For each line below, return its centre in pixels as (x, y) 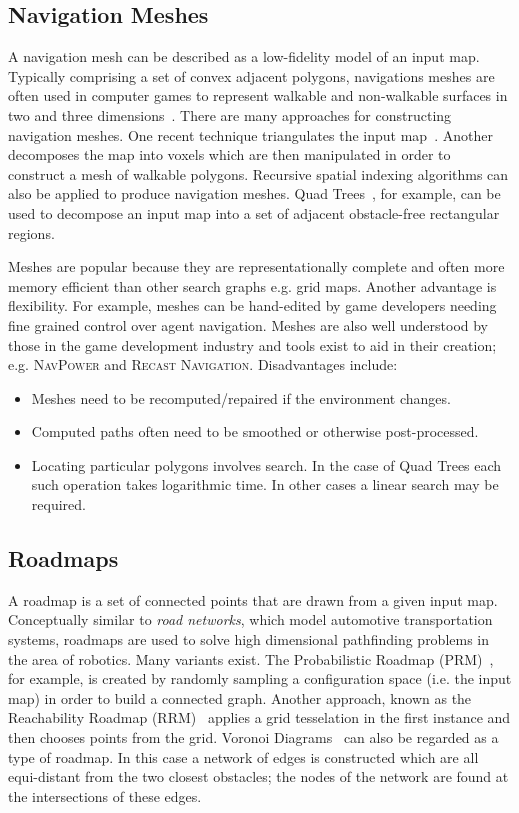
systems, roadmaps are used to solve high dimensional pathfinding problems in (249, 639)
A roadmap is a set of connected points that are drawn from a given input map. (253, 599)
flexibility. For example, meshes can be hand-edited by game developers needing (252, 305)
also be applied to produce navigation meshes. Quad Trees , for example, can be (254, 193)
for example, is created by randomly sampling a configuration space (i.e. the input (260, 678)
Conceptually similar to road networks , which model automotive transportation (250, 619)
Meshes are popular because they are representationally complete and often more (256, 266)
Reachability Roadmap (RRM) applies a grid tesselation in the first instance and (259, 717)
